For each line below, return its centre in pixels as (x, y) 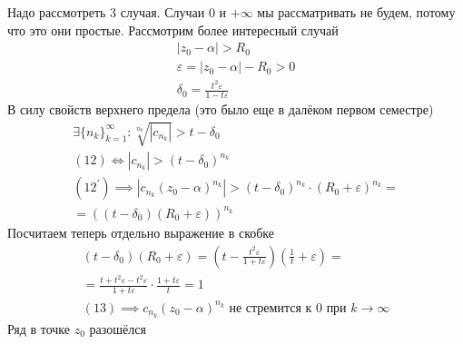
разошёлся (118, 328)
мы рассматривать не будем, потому (356, 12)
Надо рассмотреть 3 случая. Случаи (106, 12)
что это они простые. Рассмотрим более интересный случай (173, 29)
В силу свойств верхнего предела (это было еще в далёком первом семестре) (221, 109)
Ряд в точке (39, 328)
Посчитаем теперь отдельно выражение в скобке (141, 232)
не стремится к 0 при (288, 308)
